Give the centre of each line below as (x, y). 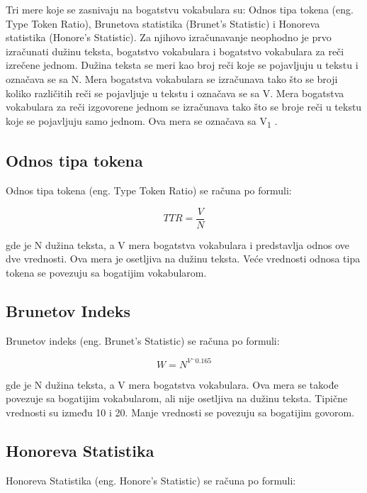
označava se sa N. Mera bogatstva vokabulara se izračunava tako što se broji (172, 78)
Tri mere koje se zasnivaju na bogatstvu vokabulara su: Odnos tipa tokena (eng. (180, 9)
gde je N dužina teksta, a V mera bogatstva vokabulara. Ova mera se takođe (172, 384)
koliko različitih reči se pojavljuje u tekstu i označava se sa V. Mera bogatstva (175, 93)
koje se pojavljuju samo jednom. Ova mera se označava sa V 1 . (142, 121)
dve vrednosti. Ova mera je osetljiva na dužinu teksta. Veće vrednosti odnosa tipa (183, 259)
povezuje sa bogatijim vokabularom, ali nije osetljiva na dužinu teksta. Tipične (177, 398)
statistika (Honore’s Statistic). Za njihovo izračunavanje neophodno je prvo (169, 37)
